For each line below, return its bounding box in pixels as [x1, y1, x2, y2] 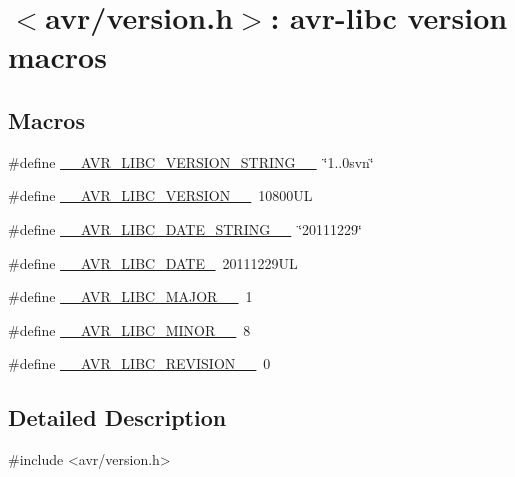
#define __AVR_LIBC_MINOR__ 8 [8, 319, 251, 340]
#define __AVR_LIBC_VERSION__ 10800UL [8, 185, 313, 206]
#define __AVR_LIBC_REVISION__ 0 [8, 353, 271, 374]
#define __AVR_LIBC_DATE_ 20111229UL [8, 252, 298, 273]
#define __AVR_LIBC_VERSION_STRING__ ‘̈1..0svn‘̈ [8, 151, 374, 172]
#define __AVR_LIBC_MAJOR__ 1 [8, 286, 253, 307]
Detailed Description [8, 402, 227, 433]
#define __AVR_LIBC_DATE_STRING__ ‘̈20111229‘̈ [8, 218, 363, 239]
